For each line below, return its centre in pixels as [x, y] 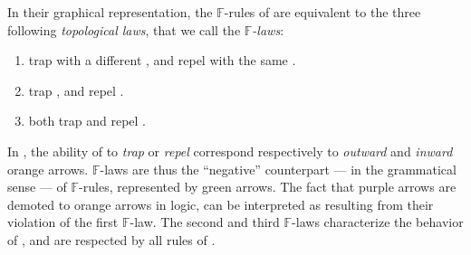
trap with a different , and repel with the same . [162, 60]
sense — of [37, 187]
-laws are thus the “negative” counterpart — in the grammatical [278, 169]
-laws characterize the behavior [378, 222]
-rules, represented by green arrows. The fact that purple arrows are [268, 187]
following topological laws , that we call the [124, 29]
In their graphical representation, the [110, 12]
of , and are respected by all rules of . [111, 239]
